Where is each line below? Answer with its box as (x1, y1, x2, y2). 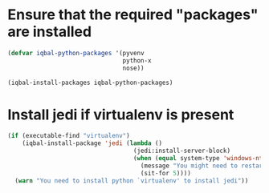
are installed (7, 22, 92, 41)
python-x (122, 56, 152, 65)
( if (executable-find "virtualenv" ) (7, 132, 130, 140)
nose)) (122, 64, 145, 72)
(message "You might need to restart (140, 162, 267, 170)
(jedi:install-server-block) (132, 147, 230, 155)
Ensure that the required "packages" (7, 6, 259, 24)
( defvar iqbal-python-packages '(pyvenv (7, 49, 145, 57)
